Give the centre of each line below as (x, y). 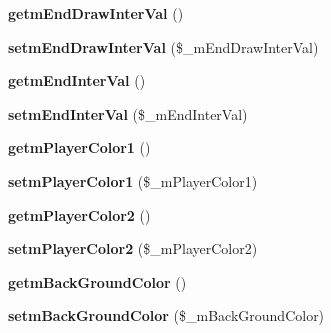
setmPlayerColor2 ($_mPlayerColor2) (133, 248)
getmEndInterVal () (77, 80)
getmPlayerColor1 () (79, 147)
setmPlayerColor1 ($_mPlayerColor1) (133, 180)
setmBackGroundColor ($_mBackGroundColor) (166, 315)
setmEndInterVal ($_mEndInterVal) (128, 113)
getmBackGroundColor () (97, 281)
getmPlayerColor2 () (79, 214)
